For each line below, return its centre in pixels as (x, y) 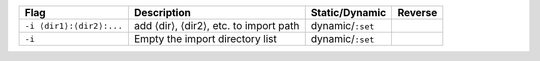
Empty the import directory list (205, 38)
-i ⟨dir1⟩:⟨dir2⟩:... (74, 25)
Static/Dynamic (348, 12)
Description (162, 12)
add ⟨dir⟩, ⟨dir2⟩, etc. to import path (216, 25)
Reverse (417, 12)
